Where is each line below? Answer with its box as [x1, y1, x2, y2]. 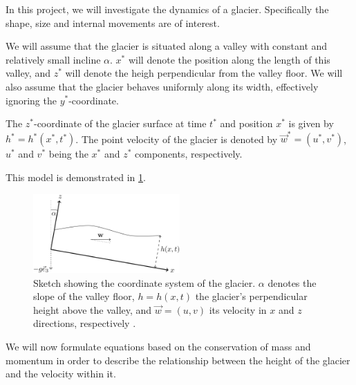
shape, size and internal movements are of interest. [6, 15, 220, 30]
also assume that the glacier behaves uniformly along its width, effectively [6, 79, 319, 93]
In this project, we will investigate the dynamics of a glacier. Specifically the [6, 2, 329, 16]
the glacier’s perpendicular [195, 289, 308, 303]
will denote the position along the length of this [128, 52, 330, 66]
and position [220, 116, 273, 131]
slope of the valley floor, [33, 289, 135, 303]
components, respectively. [135, 147, 243, 161]
